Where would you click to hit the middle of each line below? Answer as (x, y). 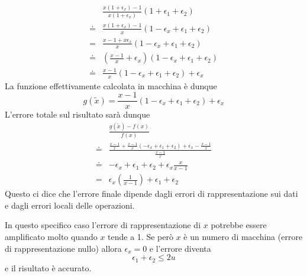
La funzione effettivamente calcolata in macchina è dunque (111, 85)
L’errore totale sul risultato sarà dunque (77, 114)
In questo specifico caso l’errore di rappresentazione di (103, 225)
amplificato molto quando (51, 237)
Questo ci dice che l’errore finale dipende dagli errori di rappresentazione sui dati (151, 194)
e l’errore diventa (180, 248)
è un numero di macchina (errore (243, 237)
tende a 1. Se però (140, 237)
